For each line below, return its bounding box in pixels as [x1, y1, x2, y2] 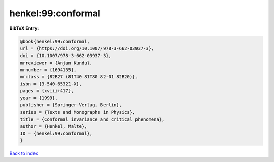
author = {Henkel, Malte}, [20, 124, 87, 129]
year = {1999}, [20, 95, 58, 101]
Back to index [9, 150, 38, 156]
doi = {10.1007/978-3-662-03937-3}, [20, 53, 112, 59]
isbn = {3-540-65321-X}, [20, 81, 82, 87]
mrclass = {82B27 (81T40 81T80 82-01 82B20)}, [20, 74, 138, 80]
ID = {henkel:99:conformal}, [20, 130, 93, 136]
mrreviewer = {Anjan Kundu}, [20, 60, 93, 66]
